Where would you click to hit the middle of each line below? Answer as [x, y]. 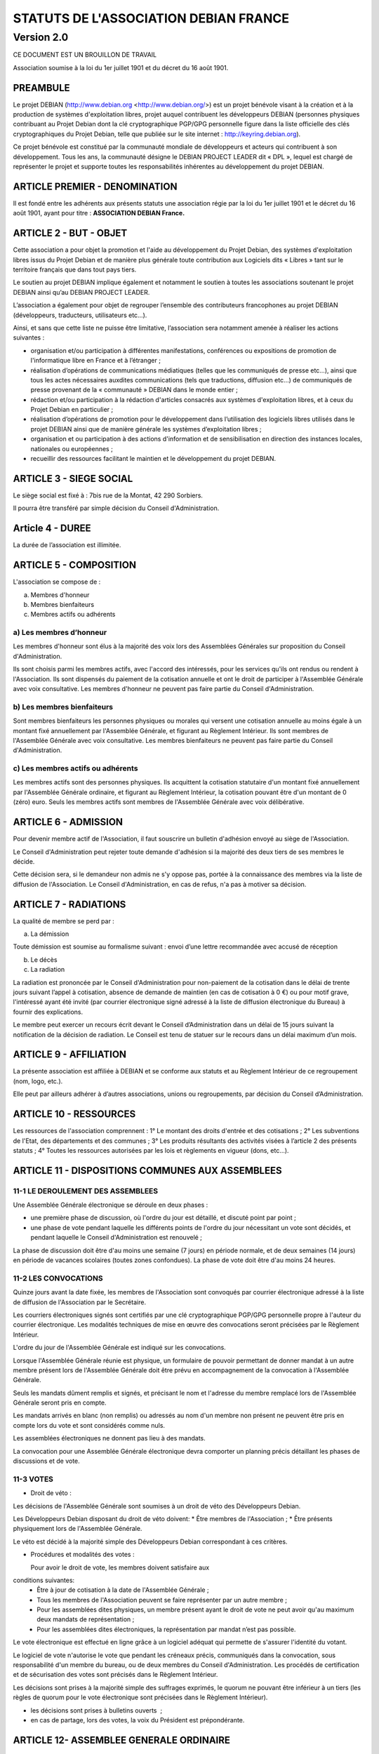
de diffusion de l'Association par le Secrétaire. [80, 1302]
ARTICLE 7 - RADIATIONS [69, 904]
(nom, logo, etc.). [38, 1081]
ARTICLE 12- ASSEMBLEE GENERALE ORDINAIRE [122, 1740]
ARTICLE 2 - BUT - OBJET [70, 233]
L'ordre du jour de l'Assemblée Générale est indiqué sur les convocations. [119, 1348]
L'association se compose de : [57, 582]
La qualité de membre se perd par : [64, 921]
